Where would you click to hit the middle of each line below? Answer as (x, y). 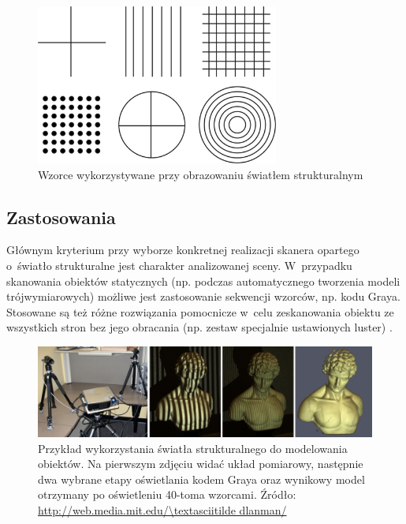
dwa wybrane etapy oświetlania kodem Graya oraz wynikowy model (201, 479)
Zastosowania (61, 217)
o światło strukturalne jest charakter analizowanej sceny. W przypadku (179, 265)
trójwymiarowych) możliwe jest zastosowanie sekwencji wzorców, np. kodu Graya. (203, 296)
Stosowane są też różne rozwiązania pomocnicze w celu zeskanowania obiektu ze (200, 311)
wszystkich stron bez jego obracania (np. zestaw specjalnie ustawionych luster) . (199, 327)
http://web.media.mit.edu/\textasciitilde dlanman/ (162, 510)
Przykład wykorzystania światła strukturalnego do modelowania (193, 448)
